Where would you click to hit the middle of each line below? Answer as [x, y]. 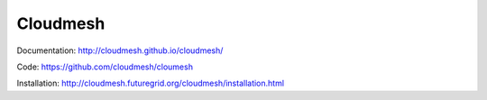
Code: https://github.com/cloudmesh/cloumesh [105, 67]
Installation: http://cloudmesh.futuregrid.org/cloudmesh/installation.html [150, 83]
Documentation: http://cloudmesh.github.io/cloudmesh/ [120, 50]
